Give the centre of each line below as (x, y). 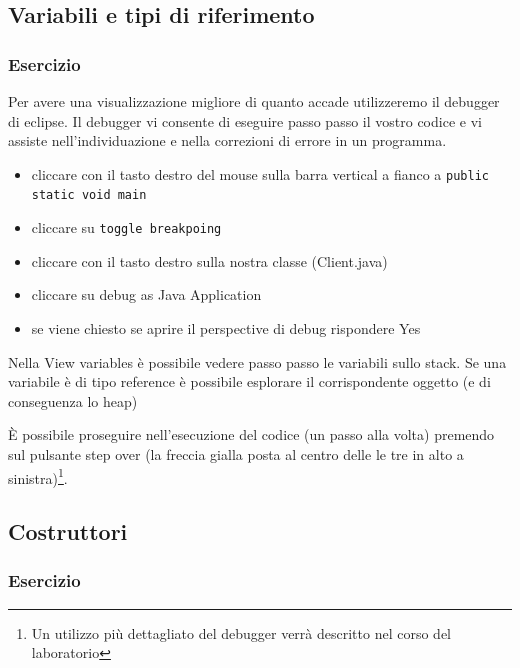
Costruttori (68, 531)
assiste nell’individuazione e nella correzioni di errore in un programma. (227, 140)
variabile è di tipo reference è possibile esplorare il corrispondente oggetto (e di (249, 381)
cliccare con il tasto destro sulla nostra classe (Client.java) (209, 260)
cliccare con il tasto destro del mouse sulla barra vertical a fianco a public (260, 173)
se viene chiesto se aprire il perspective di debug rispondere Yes (226, 327)
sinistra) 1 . (38, 476)
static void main (89, 195)
